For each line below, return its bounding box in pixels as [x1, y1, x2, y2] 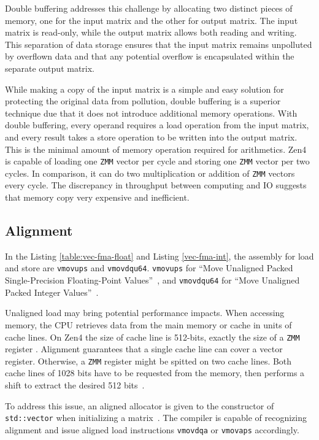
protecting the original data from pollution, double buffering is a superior [5, 95, 281, 107]
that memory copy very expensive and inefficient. [5, 191, 190, 204]
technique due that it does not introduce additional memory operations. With [5, 106, 298, 119]
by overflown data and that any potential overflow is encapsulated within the [5, 50, 294, 63]
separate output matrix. [5, 61, 95, 74]
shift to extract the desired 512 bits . [5, 379, 145, 392]
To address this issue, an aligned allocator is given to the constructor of [5, 399, 274, 412]
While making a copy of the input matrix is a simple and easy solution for [5, 82, 284, 95]
